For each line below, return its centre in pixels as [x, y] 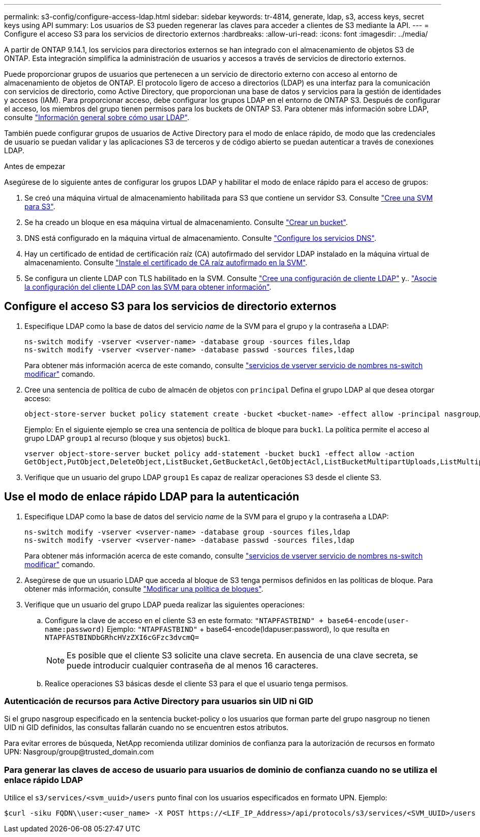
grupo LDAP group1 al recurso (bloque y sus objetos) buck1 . [127, 438]
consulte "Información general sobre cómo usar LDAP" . [97, 117]
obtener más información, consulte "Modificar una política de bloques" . [144, 589]
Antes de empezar [35, 166]
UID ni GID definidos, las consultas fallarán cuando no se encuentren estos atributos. [146, 728]
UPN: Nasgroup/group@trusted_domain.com [79, 752]
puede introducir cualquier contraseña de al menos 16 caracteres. [192, 665]
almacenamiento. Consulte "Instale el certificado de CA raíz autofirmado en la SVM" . [166, 262]
